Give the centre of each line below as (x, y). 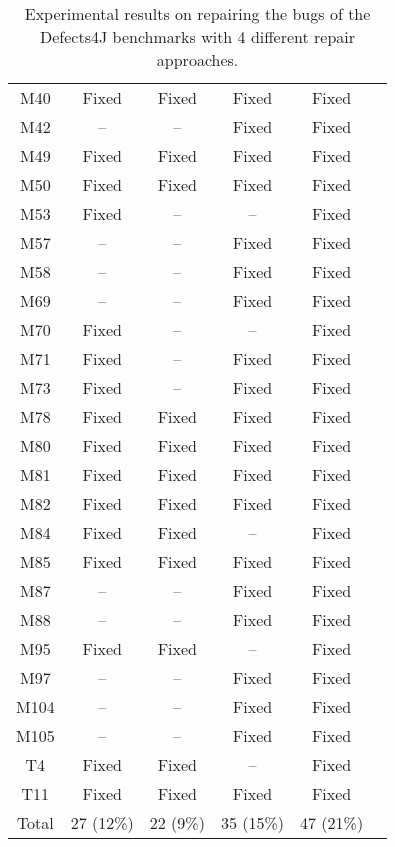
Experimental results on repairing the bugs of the (197, 13)
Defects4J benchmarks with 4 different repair (198, 36)
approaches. (197, 59)
